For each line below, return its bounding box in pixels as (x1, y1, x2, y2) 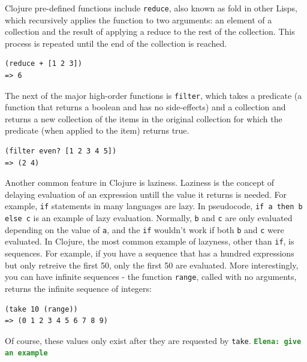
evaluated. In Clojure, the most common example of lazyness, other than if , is (5, 235, 294, 248)
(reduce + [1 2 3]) (5, 59, 82, 68)
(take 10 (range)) (5, 304, 78, 313)
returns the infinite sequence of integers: (5, 282, 152, 294)
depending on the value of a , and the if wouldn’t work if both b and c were (5, 223, 284, 236)
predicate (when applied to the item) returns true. (5, 124, 189, 137)
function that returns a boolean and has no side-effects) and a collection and (5, 101, 286, 113)
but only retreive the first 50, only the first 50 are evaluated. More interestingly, (5, 258, 299, 271)
